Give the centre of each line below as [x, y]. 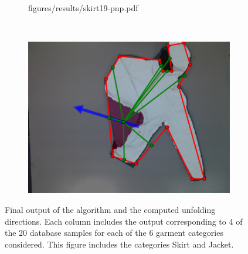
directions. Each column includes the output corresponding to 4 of [124, 221]
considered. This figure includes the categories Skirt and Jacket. [119, 244]
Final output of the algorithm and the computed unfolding [110, 209]
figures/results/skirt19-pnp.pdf [83, 8]
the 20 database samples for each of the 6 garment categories [114, 233]
